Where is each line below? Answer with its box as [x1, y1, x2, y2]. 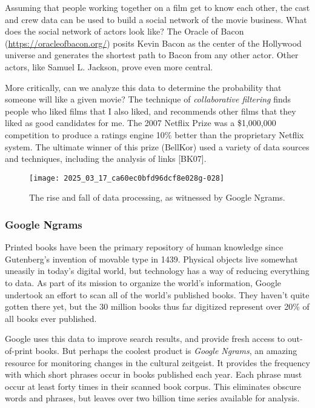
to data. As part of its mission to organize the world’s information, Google [5, 276, 282, 289]
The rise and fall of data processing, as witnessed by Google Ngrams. [29, 191, 285, 204]
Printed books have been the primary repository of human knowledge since [5, 241, 283, 253]
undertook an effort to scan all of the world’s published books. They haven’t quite [5, 288, 310, 301]
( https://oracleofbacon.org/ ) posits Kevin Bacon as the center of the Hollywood [5, 36, 302, 49]
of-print [5, 344, 33, 356]
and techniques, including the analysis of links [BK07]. [5, 152, 207, 165]
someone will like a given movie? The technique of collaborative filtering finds [5, 93, 291, 105]
